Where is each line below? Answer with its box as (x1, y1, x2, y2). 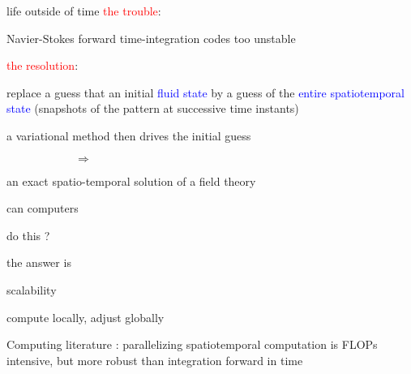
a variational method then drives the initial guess (6, 127, 251, 144)
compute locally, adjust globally (6, 308, 165, 325)
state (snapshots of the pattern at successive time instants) (6, 100, 299, 117)
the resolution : (6, 57, 79, 74)
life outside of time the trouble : (6, 2, 161, 19)
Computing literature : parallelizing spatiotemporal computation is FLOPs (6, 336, 378, 353)
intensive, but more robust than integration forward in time (6, 351, 303, 368)
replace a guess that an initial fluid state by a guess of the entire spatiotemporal (6, 84, 405, 101)
